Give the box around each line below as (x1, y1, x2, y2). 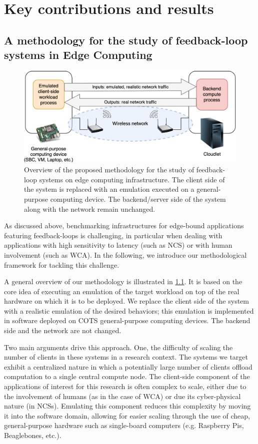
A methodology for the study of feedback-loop (4, 32, 248, 47)
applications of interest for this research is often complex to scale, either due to (4, 381, 246, 392)
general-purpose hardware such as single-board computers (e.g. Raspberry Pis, (4, 420, 244, 431)
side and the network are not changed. (4, 325, 121, 336)
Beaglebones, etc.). (4, 430, 61, 440)
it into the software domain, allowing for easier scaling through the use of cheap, (4, 410, 250, 421)
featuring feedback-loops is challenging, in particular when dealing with (4, 230, 222, 240)
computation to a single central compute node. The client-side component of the (4, 371, 250, 382)
